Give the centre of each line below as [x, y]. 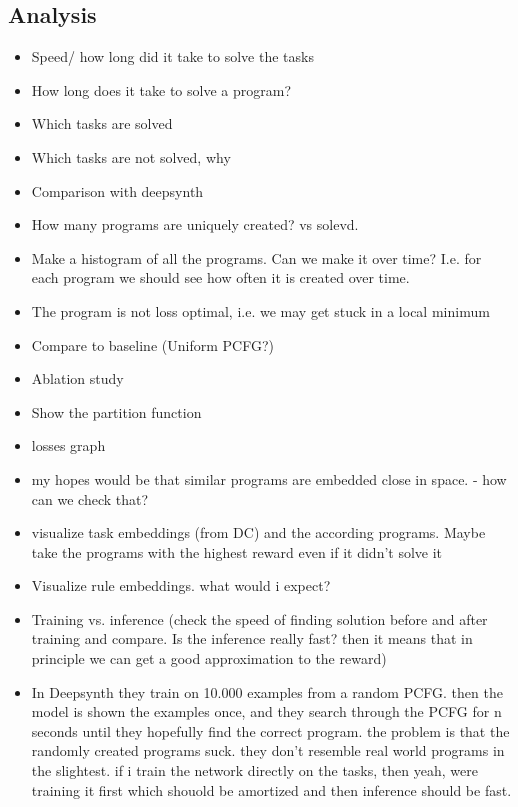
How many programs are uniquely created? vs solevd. [195, 224]
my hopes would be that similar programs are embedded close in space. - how [269, 478]
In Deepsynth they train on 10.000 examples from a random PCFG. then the [267, 691]
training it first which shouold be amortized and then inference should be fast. [271, 789]
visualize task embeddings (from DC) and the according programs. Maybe [258, 532]
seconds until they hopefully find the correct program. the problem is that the [270, 730]
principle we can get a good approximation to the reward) [209, 658]
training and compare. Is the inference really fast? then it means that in [252, 638]
